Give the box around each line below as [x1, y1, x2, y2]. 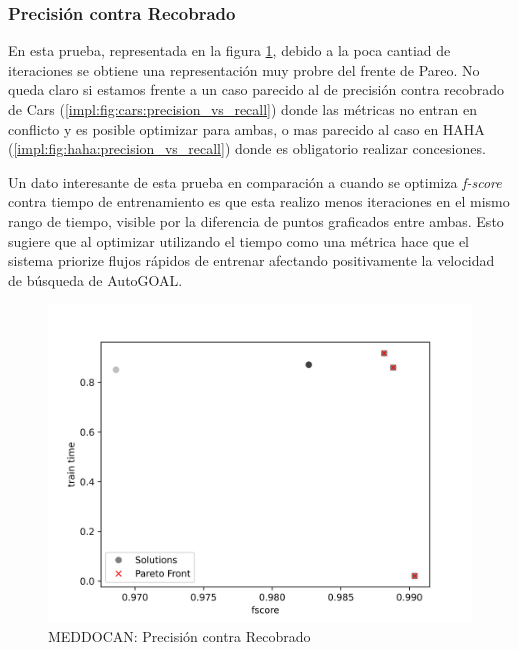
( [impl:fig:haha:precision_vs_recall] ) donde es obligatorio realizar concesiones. [8, 138, 486, 159]
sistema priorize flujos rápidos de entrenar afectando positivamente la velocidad [8, 250, 495, 271]
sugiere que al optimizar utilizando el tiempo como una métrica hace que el [8, 230, 469, 251]
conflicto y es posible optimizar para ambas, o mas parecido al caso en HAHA [8, 118, 485, 139]
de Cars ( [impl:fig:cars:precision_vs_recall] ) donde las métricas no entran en [8, 99, 477, 119]
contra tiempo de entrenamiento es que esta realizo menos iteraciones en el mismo [8, 191, 510, 212]
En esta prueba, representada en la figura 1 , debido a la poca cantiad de [8, 40, 451, 61]
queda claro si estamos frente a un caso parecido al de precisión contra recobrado [8, 79, 505, 100]
